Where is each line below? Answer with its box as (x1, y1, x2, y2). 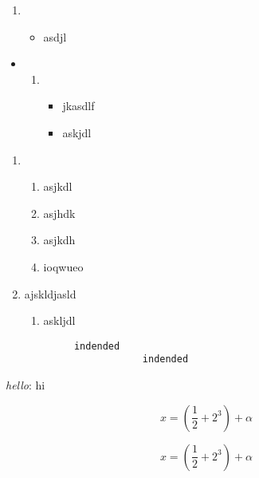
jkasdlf (62, 97, 95, 114)
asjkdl (43, 178, 73, 195)
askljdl (43, 312, 76, 329)
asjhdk (43, 204, 76, 221)
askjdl (62, 124, 92, 140)
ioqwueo (43, 258, 84, 275)
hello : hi (6, 377, 45, 393)
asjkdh (43, 231, 76, 248)
